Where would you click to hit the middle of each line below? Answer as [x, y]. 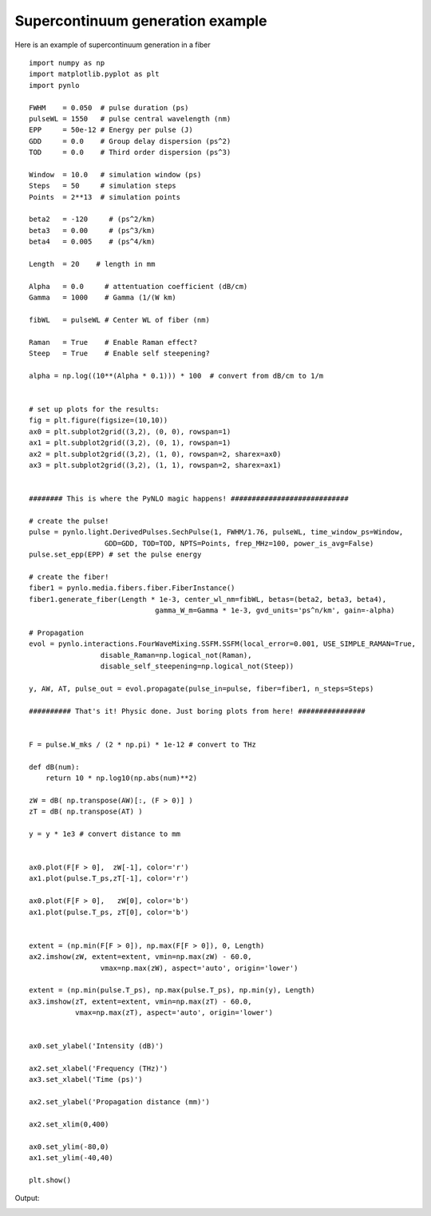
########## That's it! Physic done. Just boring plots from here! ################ [198, 711]
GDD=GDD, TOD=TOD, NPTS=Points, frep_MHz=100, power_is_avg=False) [239, 543]
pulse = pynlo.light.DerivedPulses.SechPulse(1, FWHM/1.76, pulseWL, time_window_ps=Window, [216, 532]
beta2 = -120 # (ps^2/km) [92, 219]
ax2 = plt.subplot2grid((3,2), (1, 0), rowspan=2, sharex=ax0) [155, 454]
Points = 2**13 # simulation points [105, 197]
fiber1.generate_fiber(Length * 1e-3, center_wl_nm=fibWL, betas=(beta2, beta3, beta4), [208, 599]
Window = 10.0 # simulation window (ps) [115, 174]
